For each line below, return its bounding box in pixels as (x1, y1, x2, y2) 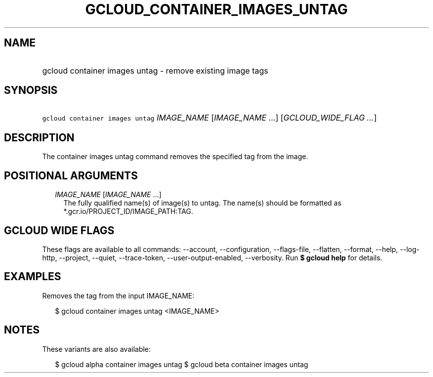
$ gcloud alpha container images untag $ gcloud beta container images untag (55, 360, 308, 369)
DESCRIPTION (4, 131, 75, 144)
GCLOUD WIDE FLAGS (4, 224, 115, 237)
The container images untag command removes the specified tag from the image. (42, 152, 308, 161)
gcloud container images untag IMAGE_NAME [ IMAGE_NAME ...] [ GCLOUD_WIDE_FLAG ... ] (42, 113, 377, 123)
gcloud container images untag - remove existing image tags (42, 65, 268, 76)
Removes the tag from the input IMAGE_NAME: (42, 291, 195, 300)
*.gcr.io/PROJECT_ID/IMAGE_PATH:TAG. (63, 207, 193, 216)
